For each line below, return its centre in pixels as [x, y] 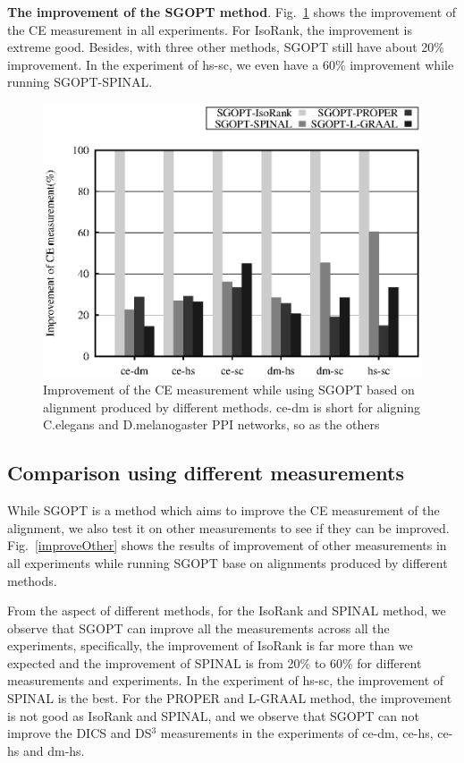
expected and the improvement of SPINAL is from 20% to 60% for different [215, 662]
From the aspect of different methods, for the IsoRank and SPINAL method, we [227, 610]
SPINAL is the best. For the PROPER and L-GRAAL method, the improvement [230, 698]
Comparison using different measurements [206, 473]
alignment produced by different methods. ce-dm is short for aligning [232, 407]
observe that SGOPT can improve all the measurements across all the [198, 627]
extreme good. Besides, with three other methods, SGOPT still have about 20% [226, 47]
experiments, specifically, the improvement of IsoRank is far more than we [210, 645]
